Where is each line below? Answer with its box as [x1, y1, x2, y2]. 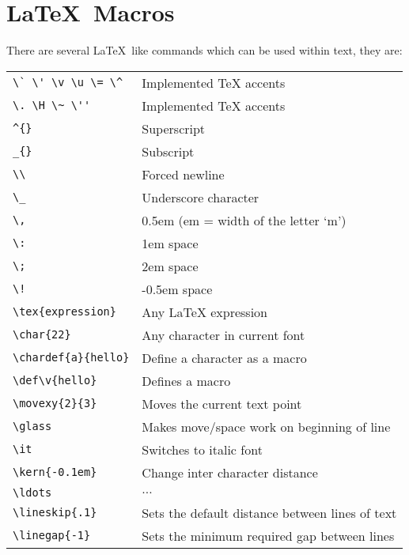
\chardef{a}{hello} [13, 351, 130, 364]
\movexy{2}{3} [13, 397, 97, 410]
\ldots [13, 485, 52, 499]
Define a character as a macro [142, 348, 307, 367]
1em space [142, 233, 199, 252]
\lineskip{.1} [13, 506, 97, 519]
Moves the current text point [142, 394, 302, 413]
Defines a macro [142, 371, 231, 390]
